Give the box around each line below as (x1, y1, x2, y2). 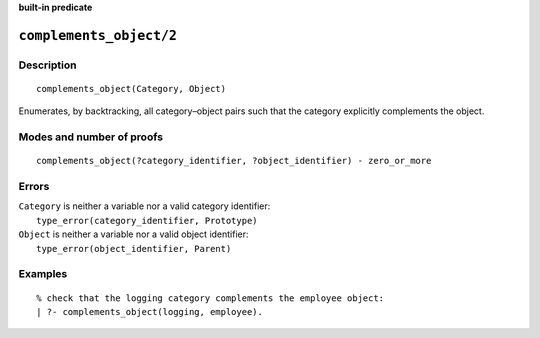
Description (18, 58, 77, 72)
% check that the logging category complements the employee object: (36, 292, 385, 304)
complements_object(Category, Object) (36, 83, 227, 94)
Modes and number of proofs (18, 130, 164, 144)
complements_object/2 (18, 27, 177, 44)
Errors (18, 180, 50, 194)
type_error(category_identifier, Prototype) (36, 215, 259, 226)
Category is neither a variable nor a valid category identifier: (18, 200, 271, 212)
